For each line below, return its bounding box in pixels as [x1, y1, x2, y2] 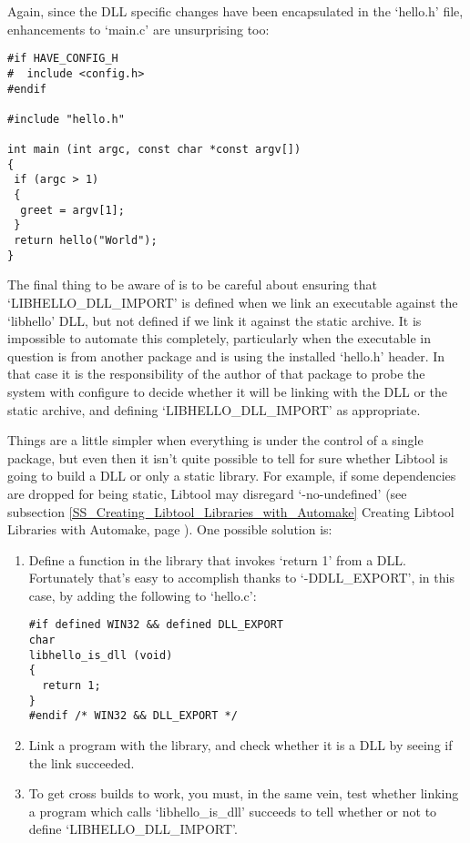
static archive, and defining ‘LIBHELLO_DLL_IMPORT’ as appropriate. [7, 400, 421, 419]
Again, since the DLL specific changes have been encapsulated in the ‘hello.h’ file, [7, 2, 464, 20]
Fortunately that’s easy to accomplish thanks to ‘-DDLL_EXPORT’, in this [28, 568, 455, 587]
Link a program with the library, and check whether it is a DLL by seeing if [28, 736, 453, 755]
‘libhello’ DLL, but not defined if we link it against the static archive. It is [7, 310, 422, 330]
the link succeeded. [28, 753, 135, 772]
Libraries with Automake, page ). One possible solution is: [7, 520, 332, 539]
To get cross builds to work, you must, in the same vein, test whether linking [28, 784, 459, 803]
